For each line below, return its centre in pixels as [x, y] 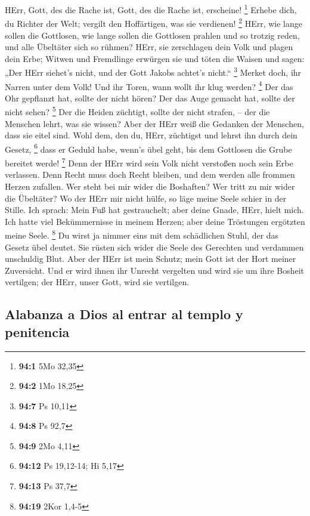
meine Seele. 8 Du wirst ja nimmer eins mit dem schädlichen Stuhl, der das [142, 234]
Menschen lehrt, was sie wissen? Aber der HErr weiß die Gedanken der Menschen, [154, 123]
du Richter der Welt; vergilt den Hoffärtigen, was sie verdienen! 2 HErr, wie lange [154, 22]
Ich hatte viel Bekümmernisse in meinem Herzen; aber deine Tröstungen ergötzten [155, 221]
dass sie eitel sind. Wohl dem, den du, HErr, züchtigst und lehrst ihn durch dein [151, 135]
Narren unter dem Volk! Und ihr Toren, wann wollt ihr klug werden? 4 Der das [149, 85]
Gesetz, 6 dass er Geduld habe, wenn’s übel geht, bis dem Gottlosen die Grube [148, 148]
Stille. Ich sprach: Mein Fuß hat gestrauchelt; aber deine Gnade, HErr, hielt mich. [154, 210]
